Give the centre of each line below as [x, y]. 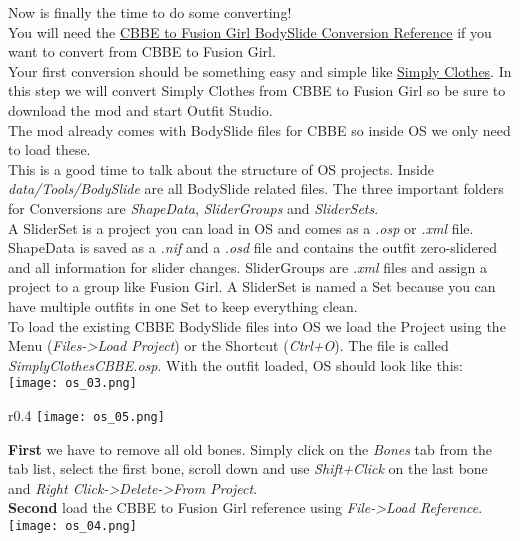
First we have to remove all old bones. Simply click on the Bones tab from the [250, 448]
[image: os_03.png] [72, 383]
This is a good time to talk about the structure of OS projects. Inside [221, 168]
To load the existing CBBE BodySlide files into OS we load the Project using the [257, 325]
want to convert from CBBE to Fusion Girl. [142, 51]
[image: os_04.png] [72, 525]
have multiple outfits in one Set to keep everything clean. [183, 305]
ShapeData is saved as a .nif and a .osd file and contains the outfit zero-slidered [253, 247]
